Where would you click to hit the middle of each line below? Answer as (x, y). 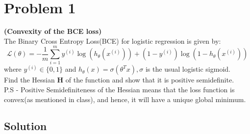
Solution (25, 125)
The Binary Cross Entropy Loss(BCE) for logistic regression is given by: (112, 40)
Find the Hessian (29, 80)
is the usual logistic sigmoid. (188, 69)
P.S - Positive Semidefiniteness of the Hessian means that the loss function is (119, 90)
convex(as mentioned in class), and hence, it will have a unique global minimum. (125, 99)
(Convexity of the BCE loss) (53, 31)
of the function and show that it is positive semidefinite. (150, 80)
